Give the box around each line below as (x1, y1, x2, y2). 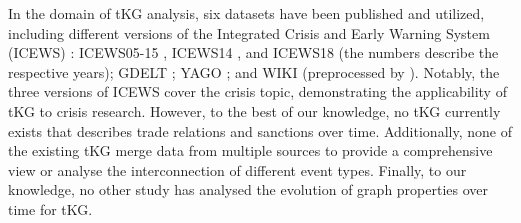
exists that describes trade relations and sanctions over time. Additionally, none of (8, 120, 512, 141)
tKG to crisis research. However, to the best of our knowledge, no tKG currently (8, 100, 501, 121)
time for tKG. (8, 198, 93, 219)
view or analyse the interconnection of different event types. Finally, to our (8, 159, 467, 180)
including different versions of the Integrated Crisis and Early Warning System (8, 22, 490, 43)
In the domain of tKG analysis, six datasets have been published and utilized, (8, 3, 485, 23)
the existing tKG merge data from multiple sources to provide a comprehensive (8, 140, 493, 161)
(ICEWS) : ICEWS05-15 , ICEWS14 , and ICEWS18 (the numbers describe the (8, 42, 499, 63)
